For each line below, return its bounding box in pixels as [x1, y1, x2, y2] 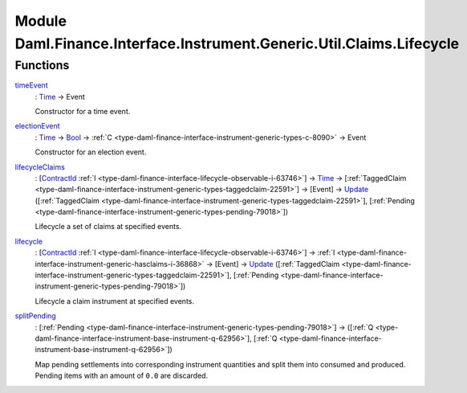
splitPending [14, 311, 56, 321]
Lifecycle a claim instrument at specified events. [35, 296, 195, 305]
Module [14, 12, 67, 30]
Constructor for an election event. [35, 147, 147, 157]
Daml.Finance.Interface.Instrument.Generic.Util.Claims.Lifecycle [14, 35, 460, 52]
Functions [14, 58, 70, 72]
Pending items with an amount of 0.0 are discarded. [35, 370, 209, 381]
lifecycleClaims [14, 162, 66, 172]
